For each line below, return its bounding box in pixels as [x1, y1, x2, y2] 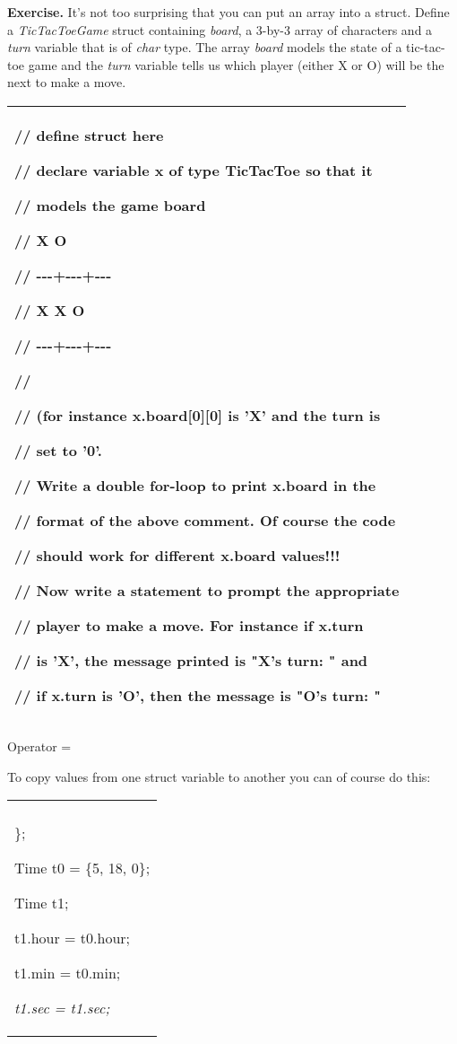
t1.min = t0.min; [14, 962, 121, 984]
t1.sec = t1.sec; [14, 997, 110, 1019]
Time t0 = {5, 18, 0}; [14, 857, 151, 879]
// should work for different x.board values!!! [14, 544, 341, 566]
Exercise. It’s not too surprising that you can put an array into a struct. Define [7, 3, 450, 21]
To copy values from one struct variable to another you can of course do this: [7, 767, 431, 785]
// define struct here [14, 124, 164, 145]
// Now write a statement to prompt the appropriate [14, 579, 400, 601]
